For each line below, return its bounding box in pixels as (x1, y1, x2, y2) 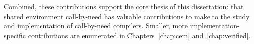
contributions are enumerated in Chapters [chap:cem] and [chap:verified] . (28, 30, 251, 40)
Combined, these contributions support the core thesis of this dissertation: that (4, 1, 244, 11)
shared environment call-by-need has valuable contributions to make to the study (4, 11, 250, 21)
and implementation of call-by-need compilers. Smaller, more (4, 21, 188, 31)
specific (4, 30, 26, 40)
